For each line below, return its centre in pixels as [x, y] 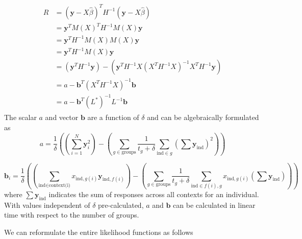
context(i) [59, 185]
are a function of [113, 117]
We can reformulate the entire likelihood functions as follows [99, 232]
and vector [62, 117]
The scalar [20, 117]
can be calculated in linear [214, 205]
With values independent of [47, 205]
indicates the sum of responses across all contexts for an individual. [154, 194]
